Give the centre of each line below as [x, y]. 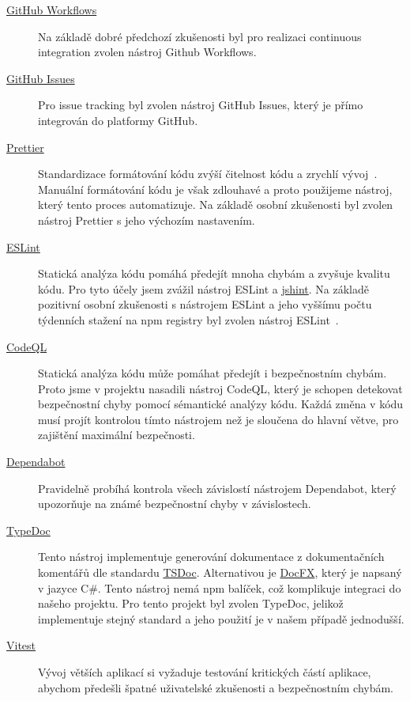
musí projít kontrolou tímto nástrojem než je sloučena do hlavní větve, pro [218, 419]
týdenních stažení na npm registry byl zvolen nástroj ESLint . [188, 319]
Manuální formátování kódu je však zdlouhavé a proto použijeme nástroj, [215, 189]
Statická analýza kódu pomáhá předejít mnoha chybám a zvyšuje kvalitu [214, 273]
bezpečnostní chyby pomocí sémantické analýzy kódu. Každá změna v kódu [221, 404]
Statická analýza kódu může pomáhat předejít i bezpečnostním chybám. [213, 373]
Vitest [21, 645]
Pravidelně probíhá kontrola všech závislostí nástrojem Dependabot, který [217, 488]
